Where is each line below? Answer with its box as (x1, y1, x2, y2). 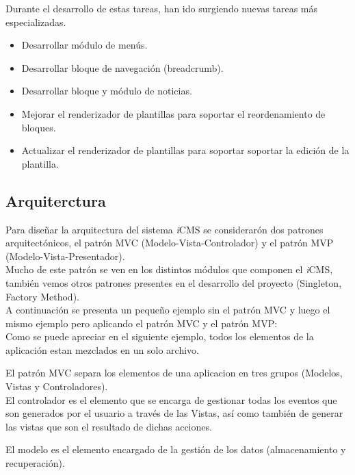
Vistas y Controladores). (5, 379, 108, 394)
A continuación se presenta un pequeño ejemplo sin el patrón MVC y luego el (5, 303, 330, 317)
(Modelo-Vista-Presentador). (5, 248, 125, 263)
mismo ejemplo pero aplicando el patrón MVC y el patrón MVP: (5, 316, 278, 330)
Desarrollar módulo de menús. (21, 38, 148, 52)
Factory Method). (5, 289, 79, 303)
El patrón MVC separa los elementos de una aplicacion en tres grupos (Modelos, (5, 365, 343, 380)
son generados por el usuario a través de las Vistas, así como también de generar (5, 406, 343, 420)
